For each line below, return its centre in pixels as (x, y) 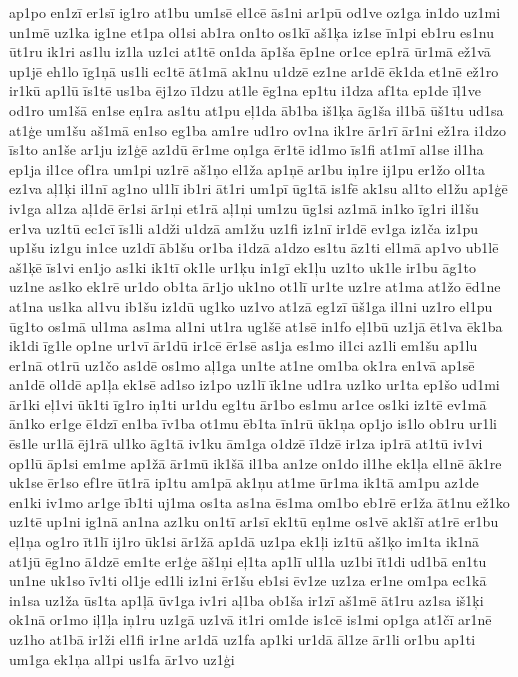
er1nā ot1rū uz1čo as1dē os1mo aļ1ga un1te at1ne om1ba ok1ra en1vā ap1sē (242, 364)
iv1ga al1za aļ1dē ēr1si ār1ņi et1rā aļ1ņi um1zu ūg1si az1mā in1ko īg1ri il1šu (244, 207)
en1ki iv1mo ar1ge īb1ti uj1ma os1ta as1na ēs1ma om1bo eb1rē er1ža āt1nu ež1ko (259, 501)
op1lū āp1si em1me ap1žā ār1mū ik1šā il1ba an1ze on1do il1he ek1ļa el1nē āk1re (255, 462)
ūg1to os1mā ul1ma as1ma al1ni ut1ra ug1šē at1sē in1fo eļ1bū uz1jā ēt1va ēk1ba (256, 325)
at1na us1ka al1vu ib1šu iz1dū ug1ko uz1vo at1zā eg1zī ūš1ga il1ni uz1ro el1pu (251, 305)
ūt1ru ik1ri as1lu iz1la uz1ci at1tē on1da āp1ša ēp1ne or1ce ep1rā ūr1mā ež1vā (250, 51)
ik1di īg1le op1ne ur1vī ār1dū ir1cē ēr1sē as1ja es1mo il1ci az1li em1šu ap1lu (243, 345)
